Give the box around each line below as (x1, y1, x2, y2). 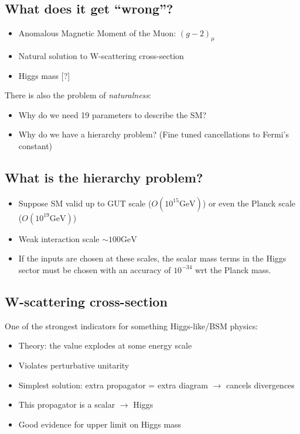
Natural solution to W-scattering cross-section (18, 50, 184, 61)
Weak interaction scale (18, 232, 100, 244)
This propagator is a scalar (18, 398, 115, 411)
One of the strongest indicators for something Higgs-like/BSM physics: (5, 319, 258, 332)
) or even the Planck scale (202, 197, 296, 209)
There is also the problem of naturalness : (5, 89, 151, 101)
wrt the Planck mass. (195, 263, 271, 275)
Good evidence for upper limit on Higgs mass (18, 418, 182, 430)
